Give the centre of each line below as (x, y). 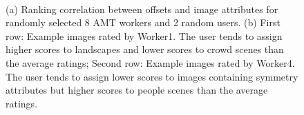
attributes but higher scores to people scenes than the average (137, 90)
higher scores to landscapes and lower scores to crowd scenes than (145, 49)
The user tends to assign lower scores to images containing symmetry (152, 76)
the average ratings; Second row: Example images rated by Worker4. (150, 62)
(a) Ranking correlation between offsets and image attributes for (142, 9)
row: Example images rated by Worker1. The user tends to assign (144, 35)
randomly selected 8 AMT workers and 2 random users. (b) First (143, 22)
